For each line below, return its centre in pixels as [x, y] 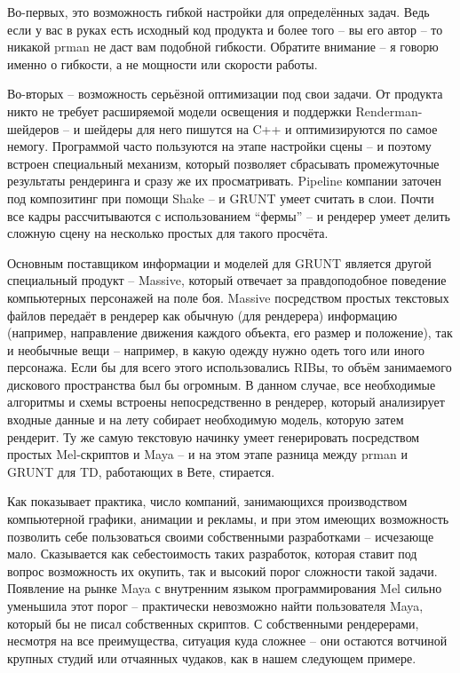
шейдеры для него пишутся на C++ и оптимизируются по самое [261, 128]
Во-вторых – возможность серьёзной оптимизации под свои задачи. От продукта [225, 94]
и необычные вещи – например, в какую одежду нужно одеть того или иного [216, 349]
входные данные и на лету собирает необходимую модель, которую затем [206, 420]
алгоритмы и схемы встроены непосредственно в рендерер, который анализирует [226, 402]
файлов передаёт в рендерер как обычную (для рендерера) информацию [202, 315]
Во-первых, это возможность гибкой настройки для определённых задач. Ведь [218, 12]
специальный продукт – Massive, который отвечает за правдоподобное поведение [227, 280]
